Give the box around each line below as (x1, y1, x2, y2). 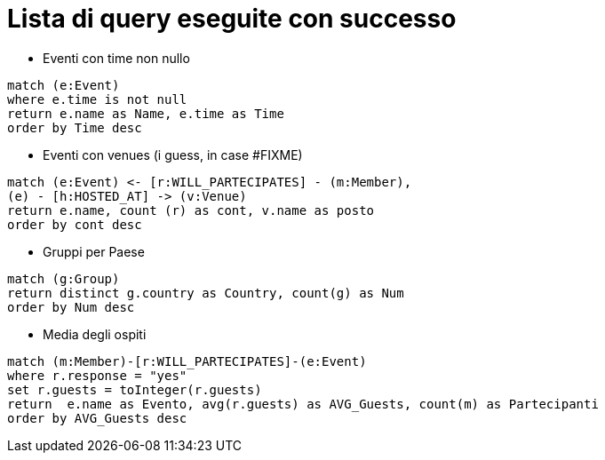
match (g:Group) (7, 271, 120, 286)
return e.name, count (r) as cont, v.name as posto (7, 202, 375, 218)
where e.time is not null (7, 91, 187, 107)
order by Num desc (7, 299, 135, 314)
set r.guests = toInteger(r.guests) (7, 382, 262, 397)
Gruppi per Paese (43, 243, 145, 259)
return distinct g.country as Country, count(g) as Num (7, 285, 404, 300)
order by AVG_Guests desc (7, 410, 187, 425)
